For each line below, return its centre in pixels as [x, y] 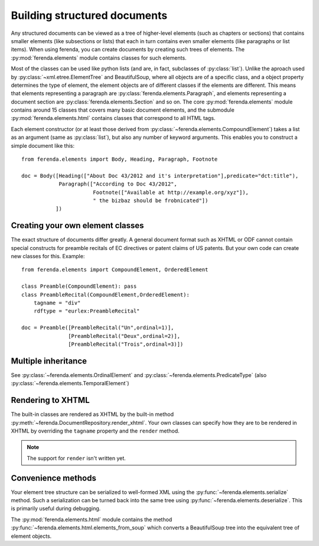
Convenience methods [54, 478]
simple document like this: [43, 145]
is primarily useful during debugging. [56, 509]
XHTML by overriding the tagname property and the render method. [95, 431]
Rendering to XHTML [50, 400]
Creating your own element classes [77, 225]
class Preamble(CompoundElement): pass [79, 286]
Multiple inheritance [49, 361]
